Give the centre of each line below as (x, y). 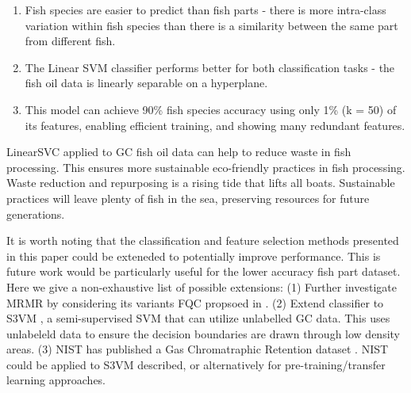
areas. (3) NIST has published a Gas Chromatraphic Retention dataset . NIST (198, 349)
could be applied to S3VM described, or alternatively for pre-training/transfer (196, 364)
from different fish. (70, 41)
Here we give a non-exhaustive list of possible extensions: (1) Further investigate (202, 286)
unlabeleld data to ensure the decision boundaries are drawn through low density (203, 333)
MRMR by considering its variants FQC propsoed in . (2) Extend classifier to (195, 302)
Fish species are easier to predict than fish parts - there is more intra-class (205, 10)
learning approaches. (56, 380)
